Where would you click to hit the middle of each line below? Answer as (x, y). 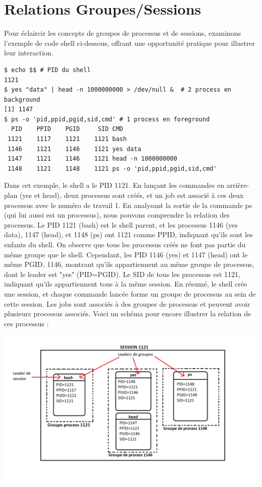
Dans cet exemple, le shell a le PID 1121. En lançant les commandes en (114, 185)
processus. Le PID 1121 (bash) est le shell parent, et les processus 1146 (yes (121, 224)
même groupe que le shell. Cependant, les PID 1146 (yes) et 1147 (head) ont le (126, 254)
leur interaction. (29, 53)
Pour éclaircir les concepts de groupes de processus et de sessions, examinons (123, 33)
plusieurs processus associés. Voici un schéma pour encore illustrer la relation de (128, 314)
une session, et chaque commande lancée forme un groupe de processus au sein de (130, 293)
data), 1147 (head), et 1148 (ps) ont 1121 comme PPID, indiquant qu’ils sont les (128, 234)
